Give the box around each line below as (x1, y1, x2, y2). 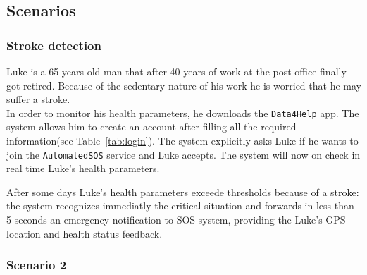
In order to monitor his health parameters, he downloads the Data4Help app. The (6, 105, 359, 120)
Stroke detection (6, 36, 101, 54)
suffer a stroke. (6, 92, 70, 106)
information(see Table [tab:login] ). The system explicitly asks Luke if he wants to (6, 133, 359, 148)
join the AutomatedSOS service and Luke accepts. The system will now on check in (6, 147, 361, 161)
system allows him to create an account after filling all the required (6, 119, 297, 134)
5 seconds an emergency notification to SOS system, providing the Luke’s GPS (6, 212, 346, 227)
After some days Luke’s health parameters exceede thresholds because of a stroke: (6, 184, 359, 199)
